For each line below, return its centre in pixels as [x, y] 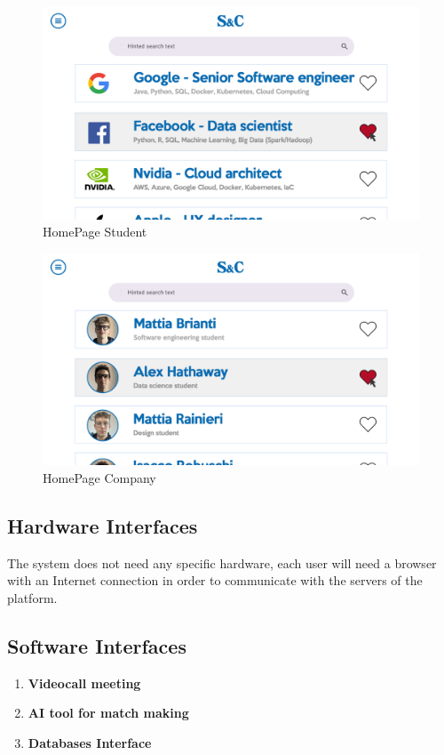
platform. [32, 597]
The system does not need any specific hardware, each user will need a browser [222, 562]
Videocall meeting [84, 683]
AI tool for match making [108, 713]
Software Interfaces [97, 645]
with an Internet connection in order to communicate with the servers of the [215, 580]
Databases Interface [90, 742]
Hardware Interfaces [103, 525]
